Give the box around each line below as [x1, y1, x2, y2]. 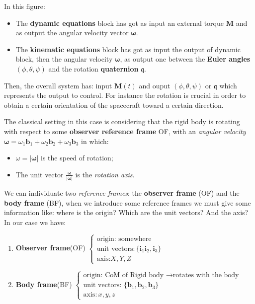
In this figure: [4, 1, 45, 11]
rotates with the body [172, 272, 239, 279]
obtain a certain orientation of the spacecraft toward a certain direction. [4, 99, 224, 110]
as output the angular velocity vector [15, 27, 129, 38]
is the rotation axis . [75, 169, 135, 179]
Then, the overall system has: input [4, 80, 112, 90]
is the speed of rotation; [41, 152, 113, 163]
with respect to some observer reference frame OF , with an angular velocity [4, 126, 246, 136]
